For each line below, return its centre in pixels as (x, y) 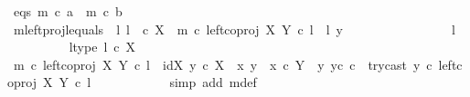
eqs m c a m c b (68, 11)
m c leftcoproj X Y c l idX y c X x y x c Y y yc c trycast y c (223, 64)
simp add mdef (213, 82)
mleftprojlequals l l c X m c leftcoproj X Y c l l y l (234, 29)
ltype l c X (102, 47)
